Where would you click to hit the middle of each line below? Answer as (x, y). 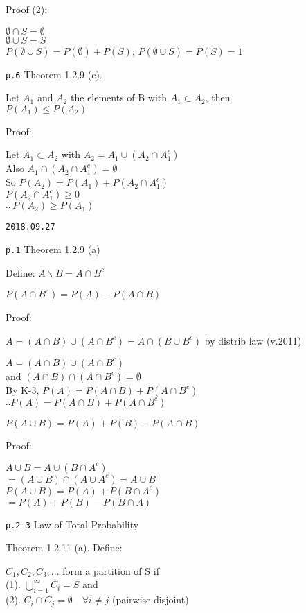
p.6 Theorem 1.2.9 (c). (54, 74)
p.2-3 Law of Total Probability (72, 524)
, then (218, 97)
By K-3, (22, 389)
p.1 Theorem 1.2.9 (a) (53, 249)
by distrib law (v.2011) (253, 340)
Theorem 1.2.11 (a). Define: (64, 547)
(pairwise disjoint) (150, 599)
